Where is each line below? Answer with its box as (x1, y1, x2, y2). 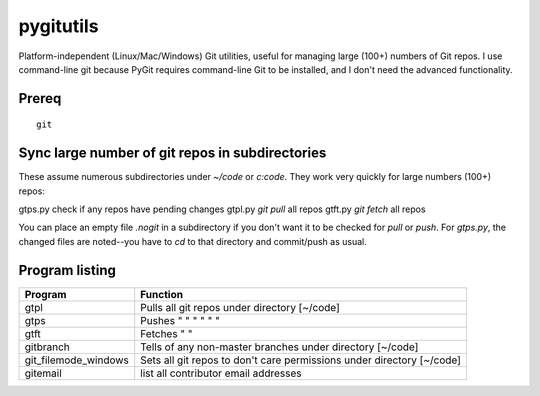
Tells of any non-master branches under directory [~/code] (140, 340, 419, 354)
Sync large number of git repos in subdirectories (18, 145, 327, 162)
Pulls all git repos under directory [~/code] (140, 300, 340, 314)
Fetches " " (140, 326, 194, 340)
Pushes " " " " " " (140, 313, 220, 327)
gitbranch (24, 340, 70, 354)
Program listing (18, 261, 117, 279)
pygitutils (18, 15, 99, 37)
